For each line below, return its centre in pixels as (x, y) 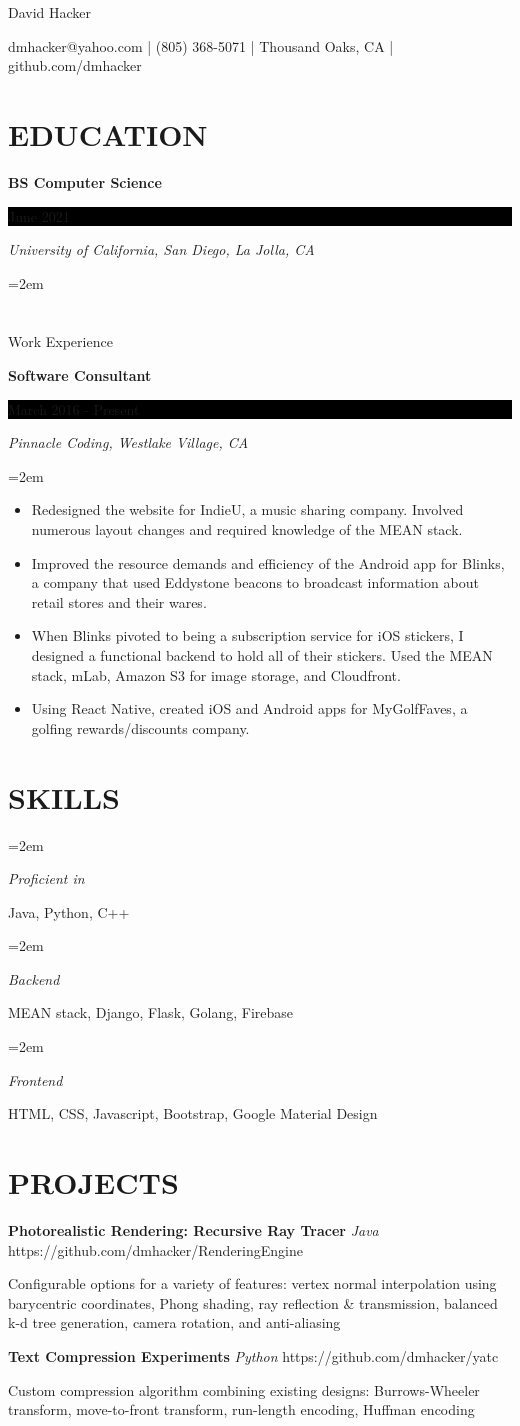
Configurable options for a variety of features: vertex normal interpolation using (252, 1283)
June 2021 (39, 215)
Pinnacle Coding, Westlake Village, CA (128, 442)
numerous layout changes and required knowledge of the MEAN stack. (247, 529)
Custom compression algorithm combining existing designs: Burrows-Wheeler (244, 1389)
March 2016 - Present (74, 408)
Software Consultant (80, 375)
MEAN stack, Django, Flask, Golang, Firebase (151, 1012)
